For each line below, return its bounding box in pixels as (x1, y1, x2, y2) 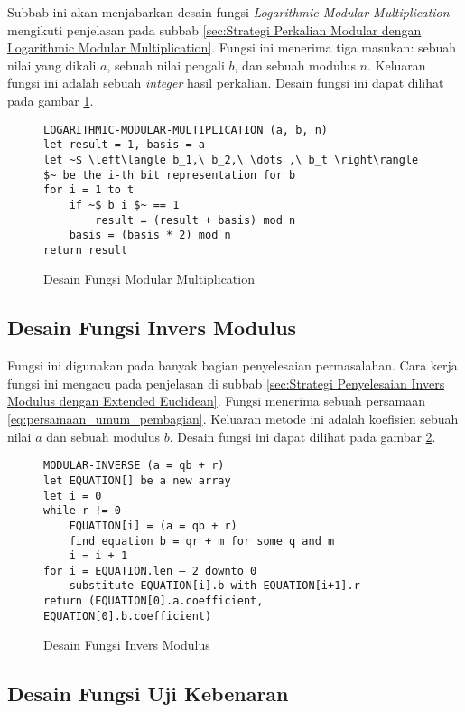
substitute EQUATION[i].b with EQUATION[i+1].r (69, 579, 360, 593)
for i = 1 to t (43, 183, 135, 197)
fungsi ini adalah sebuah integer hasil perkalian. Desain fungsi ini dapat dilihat (7, 73, 444, 92)
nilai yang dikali (7, 55, 97, 74)
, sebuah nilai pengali (107, 55, 225, 74)
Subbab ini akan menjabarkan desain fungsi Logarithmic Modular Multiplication (7, 3, 450, 21)
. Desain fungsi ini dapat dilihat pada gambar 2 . (169, 426, 436, 445)
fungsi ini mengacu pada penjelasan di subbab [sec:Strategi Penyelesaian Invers (7, 373, 445, 392)
